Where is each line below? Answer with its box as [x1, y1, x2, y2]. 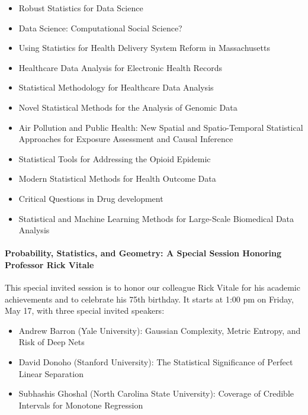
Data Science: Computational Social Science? [18, 21, 182, 34]
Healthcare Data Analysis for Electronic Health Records [18, 61, 222, 73]
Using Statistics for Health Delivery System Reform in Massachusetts [18, 41, 270, 54]
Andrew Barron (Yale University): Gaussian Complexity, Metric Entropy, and [18, 324, 301, 336]
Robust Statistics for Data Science [18, 2, 143, 14]
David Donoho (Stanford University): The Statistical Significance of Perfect [18, 356, 293, 368]
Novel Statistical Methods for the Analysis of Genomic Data [18, 101, 238, 113]
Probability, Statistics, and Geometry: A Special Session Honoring [5, 247, 282, 259]
